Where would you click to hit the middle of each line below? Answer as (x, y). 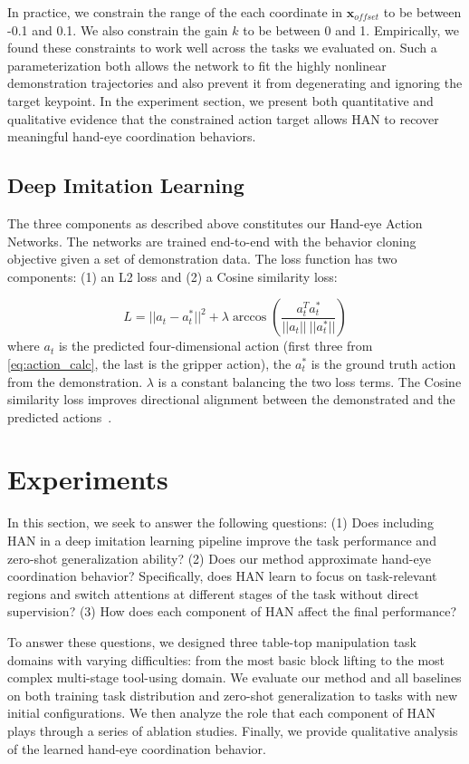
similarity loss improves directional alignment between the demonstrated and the (231, 399)
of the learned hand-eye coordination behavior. (137, 748)
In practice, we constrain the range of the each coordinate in (175, 12)
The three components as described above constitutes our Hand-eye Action (215, 222)
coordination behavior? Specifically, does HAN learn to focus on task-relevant (222, 576)
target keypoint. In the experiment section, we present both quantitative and (220, 100)
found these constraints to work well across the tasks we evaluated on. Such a (222, 48)
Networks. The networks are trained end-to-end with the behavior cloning (212, 241)
